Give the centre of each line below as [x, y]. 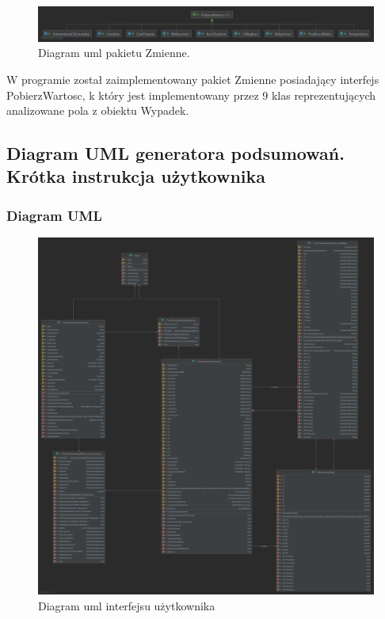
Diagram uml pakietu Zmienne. [114, 53]
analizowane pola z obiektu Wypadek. [98, 110]
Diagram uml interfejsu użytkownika [127, 605]
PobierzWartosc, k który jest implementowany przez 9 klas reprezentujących [191, 95]
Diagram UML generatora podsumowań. [175, 153]
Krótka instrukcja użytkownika [136, 176]
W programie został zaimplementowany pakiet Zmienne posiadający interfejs [193, 79]
